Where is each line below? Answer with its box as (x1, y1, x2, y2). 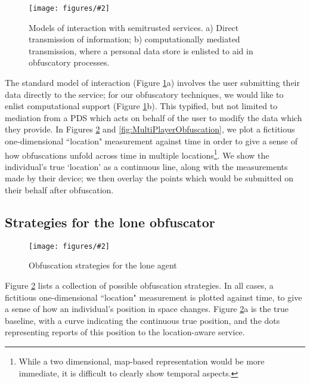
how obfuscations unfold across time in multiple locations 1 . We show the (5, 147, 269, 161)
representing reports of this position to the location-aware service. (5, 326, 245, 338)
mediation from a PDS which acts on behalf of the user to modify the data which (5, 111, 302, 123)
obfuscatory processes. (29, 56, 110, 69)
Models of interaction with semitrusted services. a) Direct (29, 21, 239, 33)
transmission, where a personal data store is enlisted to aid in (29, 44, 253, 57)
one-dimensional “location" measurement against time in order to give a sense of (5, 135, 298, 147)
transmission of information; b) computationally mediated (29, 33, 240, 45)
